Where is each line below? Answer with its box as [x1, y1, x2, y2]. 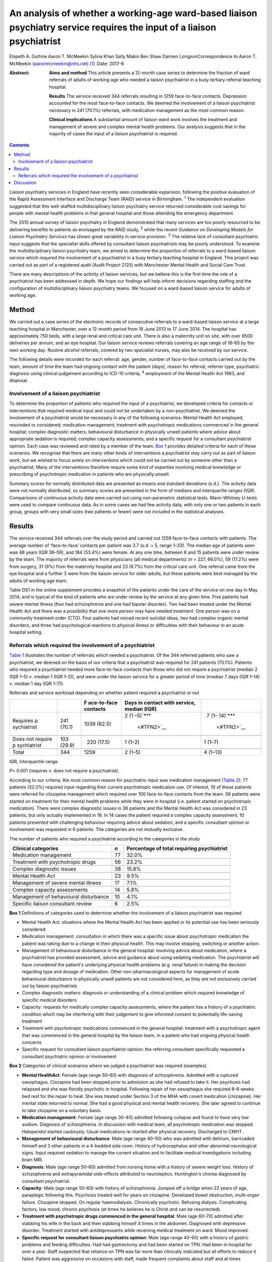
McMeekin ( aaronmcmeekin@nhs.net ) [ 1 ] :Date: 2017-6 [9, 61, 124, 67]
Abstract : [9, 70, 30, 76]
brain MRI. [22, 1156, 43, 1163]
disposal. [9, 378, 28, 384]
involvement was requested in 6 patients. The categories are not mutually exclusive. [9, 826, 184, 832]
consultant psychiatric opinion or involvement [22, 1053, 117, 1060]
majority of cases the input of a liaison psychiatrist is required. [49, 131, 178, 137]
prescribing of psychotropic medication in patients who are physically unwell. [9, 471, 170, 477]
